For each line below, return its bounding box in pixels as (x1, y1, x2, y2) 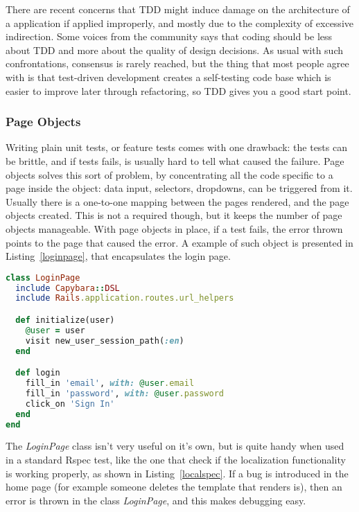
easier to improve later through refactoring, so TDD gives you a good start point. (6, 83, 351, 98)
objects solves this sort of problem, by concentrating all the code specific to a (6, 167, 333, 182)
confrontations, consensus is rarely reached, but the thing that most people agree (6, 56, 349, 71)
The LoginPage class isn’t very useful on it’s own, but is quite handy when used (6, 439, 344, 453)
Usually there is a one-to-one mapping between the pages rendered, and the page (6, 194, 349, 209)
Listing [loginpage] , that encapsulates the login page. (6, 249, 231, 263)
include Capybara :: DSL (15, 283, 120, 293)
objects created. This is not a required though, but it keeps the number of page (6, 208, 342, 222)
